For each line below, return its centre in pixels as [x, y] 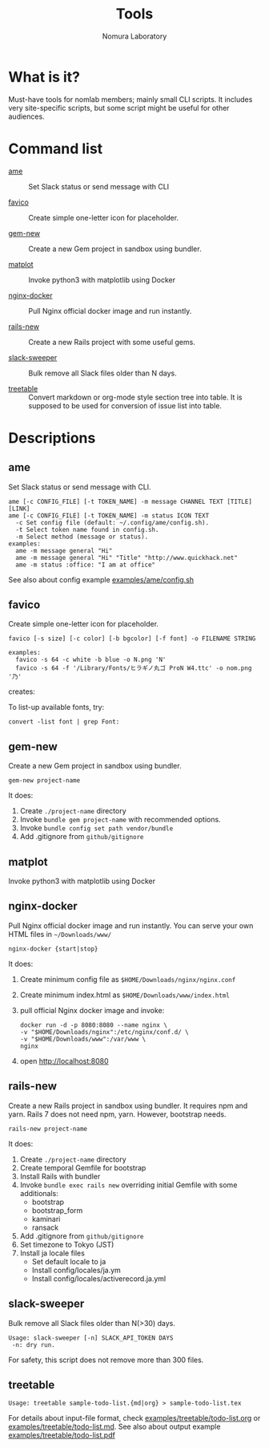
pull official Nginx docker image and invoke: [92, 1010]
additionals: [39, 1193]
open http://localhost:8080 [64, 1061]
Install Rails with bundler [60, 1176]
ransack [45, 1227]
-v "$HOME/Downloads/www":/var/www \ [83, 1039]
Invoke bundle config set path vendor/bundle [96, 828]
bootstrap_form [57, 1210]
